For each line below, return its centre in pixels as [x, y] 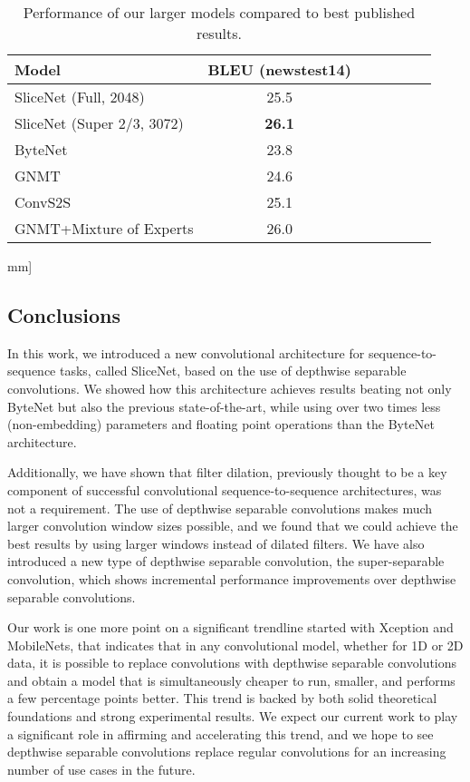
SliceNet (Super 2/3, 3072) [99, 123]
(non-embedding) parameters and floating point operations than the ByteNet [221, 424]
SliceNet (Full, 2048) [80, 97]
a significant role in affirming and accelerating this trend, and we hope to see [221, 733]
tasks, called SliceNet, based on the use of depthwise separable [233, 371]
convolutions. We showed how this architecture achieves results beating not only [230, 388]
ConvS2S [43, 202]
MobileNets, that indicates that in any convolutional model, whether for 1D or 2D [235, 645]
